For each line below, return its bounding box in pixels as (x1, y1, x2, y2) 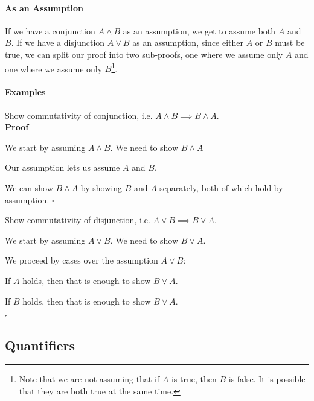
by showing (80, 182, 122, 194)
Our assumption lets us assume (5, 161, 120, 174)
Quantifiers (5, 335, 75, 354)
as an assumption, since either (132, 36, 244, 49)
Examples (5, 86, 46, 98)
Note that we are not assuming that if (19, 373, 160, 385)
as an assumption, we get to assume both (123, 24, 276, 37)
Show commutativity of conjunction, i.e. (5, 109, 153, 121)
